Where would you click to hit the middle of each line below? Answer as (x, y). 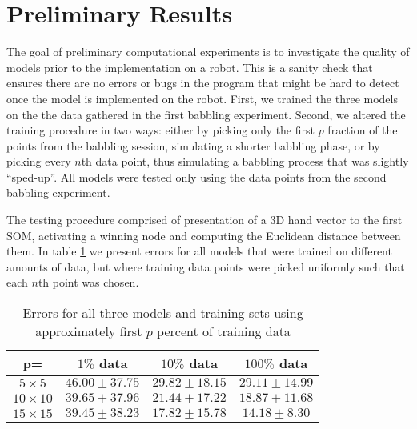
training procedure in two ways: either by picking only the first (160, 130)
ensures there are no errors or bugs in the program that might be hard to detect (203, 83)
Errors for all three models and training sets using (163, 313)
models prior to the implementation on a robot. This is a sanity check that (190, 67)
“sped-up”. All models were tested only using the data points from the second (196, 176)
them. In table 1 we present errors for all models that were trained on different (199, 251)
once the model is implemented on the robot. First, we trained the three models (202, 98)
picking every (39, 161)
